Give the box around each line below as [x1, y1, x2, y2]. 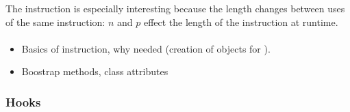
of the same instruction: [5, 14, 105, 29]
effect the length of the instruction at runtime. [143, 14, 338, 29]
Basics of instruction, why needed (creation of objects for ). [21, 41, 271, 55]
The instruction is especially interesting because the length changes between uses [5, 1, 345, 15]
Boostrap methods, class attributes [21, 64, 168, 79]
